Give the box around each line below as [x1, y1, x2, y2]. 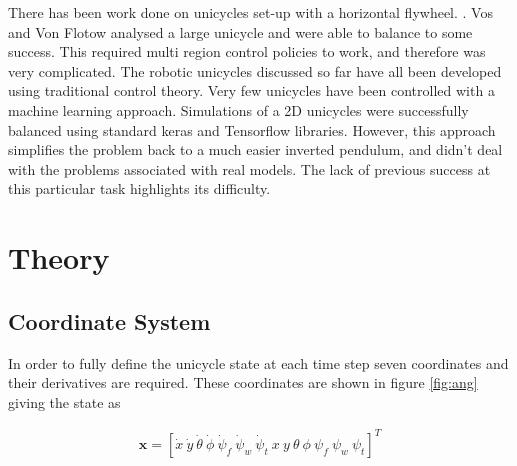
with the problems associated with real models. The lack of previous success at [8, 158, 491, 179]
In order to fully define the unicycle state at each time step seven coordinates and [8, 352, 509, 373]
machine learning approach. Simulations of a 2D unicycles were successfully [8, 99, 469, 120]
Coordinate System [8, 305, 211, 336]
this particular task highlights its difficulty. [8, 178, 271, 199]
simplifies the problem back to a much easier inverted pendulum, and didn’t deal [8, 139, 503, 160]
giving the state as [8, 391, 121, 412]
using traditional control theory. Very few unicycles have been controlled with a [8, 80, 495, 101]
